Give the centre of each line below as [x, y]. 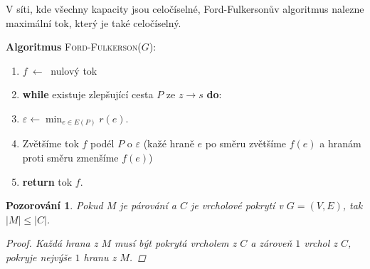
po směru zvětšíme [246, 143]
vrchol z [321, 243]
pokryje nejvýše [39, 257]
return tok [47, 181]
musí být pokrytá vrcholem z [176, 243]
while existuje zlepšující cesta [88, 94]
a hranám [340, 143]
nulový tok [74, 70]
